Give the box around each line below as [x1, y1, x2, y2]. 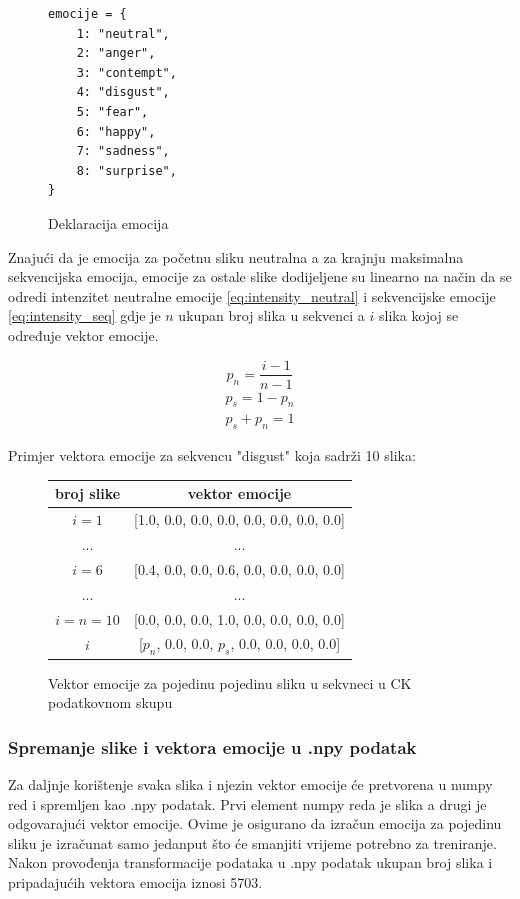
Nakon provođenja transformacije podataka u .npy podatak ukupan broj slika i [8, 852, 493, 873]
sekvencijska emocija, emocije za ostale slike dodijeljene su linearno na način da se [8, 266, 512, 287]
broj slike [55, 483, 121, 504]
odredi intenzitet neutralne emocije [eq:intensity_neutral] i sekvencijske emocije [8, 285, 496, 306]
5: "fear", [76, 104, 149, 119]
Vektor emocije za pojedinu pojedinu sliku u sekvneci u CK [48, 672, 412, 693]
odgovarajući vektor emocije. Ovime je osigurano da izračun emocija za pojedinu [8, 813, 502, 834]
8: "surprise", [76, 163, 177, 178]
